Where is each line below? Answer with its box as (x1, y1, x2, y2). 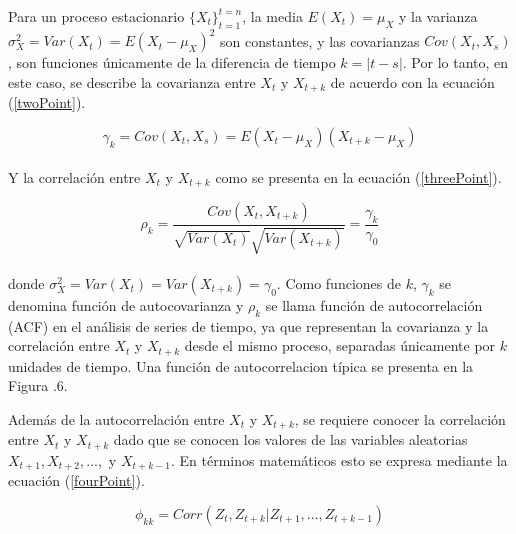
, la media (242, 6, 303, 26)
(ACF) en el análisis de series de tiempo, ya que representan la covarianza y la (8, 315, 489, 336)
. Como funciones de (276, 273, 401, 293)
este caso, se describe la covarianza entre (8, 71, 256, 92)
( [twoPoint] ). (8, 92, 86, 113)
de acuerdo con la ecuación (330, 71, 495, 92)
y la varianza (398, 6, 478, 26)
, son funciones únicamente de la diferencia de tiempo (8, 52, 336, 73)
